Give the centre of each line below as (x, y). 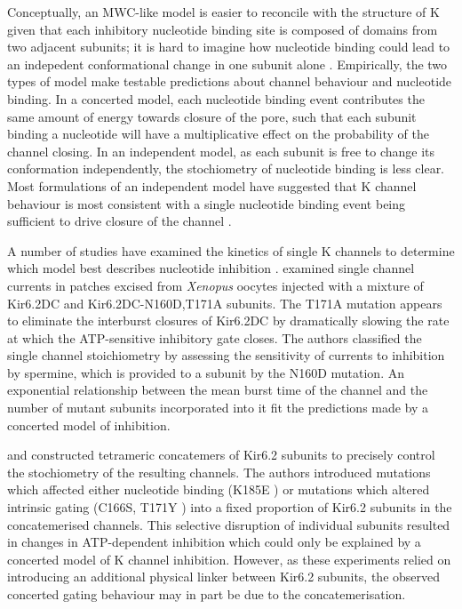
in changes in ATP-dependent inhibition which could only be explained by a (214, 542)
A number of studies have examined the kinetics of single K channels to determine (231, 250)
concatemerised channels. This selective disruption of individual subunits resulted (229, 524)
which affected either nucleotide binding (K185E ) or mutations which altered (219, 489)
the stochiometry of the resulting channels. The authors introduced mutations (219, 472)
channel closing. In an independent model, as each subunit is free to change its (221, 151)
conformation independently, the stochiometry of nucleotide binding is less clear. (226, 168)
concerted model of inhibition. (89, 425)
